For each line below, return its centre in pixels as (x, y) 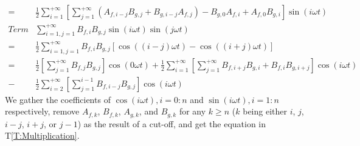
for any (192, 111)
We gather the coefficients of (58, 99)
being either (265, 111)
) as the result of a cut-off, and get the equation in (172, 123)
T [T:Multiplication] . (42, 135)
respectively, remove (42, 111)
